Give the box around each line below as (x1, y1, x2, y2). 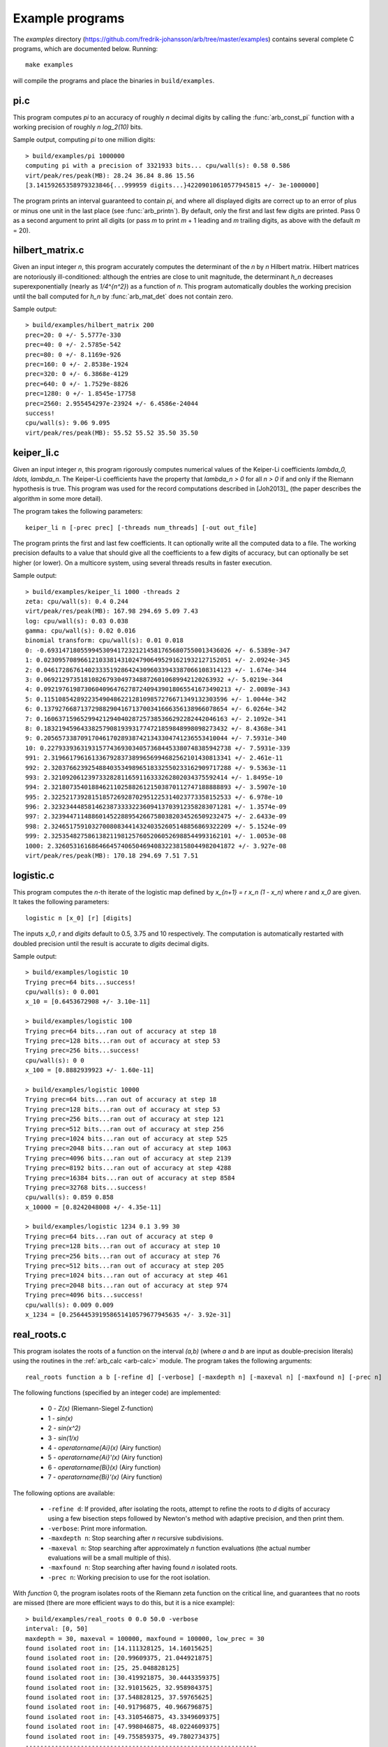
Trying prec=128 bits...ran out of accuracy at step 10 (25, 1242, 221, 1250)
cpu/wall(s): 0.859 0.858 (25, 1194, 114, 1201)
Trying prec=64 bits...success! (25, 978, 136, 986)
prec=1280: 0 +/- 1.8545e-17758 (25, 390, 136, 398)
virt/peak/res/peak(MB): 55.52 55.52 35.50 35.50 (25, 428, 199, 437)
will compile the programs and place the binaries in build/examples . (13, 76, 215, 85)
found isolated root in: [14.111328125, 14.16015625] (25, 1644, 213, 1653)
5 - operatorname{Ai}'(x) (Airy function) (47, 1454, 163, 1462)
